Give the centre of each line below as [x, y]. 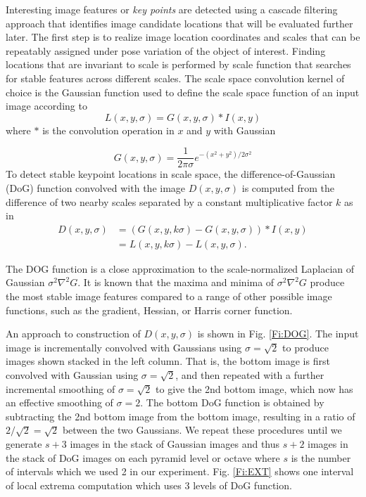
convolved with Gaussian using [72, 375]
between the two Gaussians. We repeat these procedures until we [202, 430]
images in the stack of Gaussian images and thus [175, 443]
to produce [305, 347]
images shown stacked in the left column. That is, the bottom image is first [168, 361]
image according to [46, 106]
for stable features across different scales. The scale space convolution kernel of [175, 78]
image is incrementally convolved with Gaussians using [124, 347]
